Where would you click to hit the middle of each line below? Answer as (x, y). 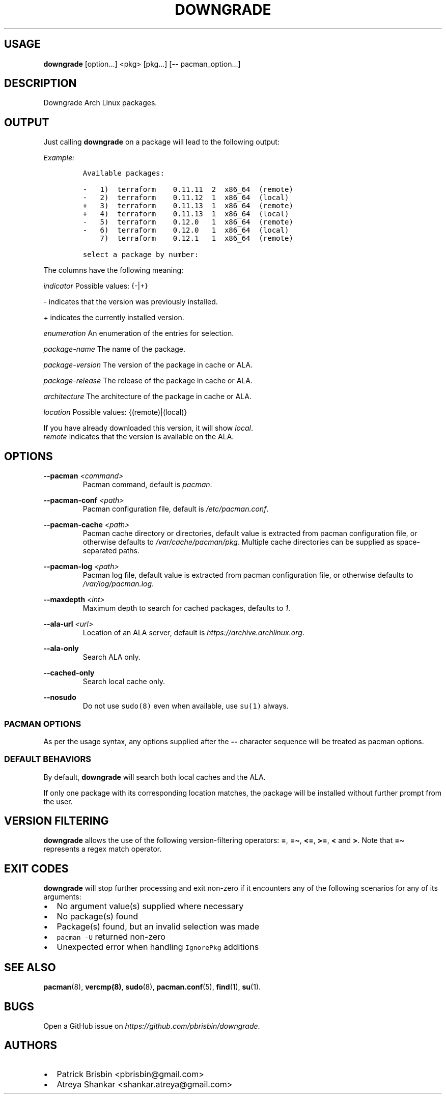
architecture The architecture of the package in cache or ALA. (147, 397)
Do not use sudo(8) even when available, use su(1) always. (186, 706)
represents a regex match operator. (103, 849)
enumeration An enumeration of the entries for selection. (139, 333)
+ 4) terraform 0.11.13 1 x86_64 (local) (186, 214)
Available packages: (123, 173)
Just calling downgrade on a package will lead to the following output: (161, 142)
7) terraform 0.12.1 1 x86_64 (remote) (197, 238)
